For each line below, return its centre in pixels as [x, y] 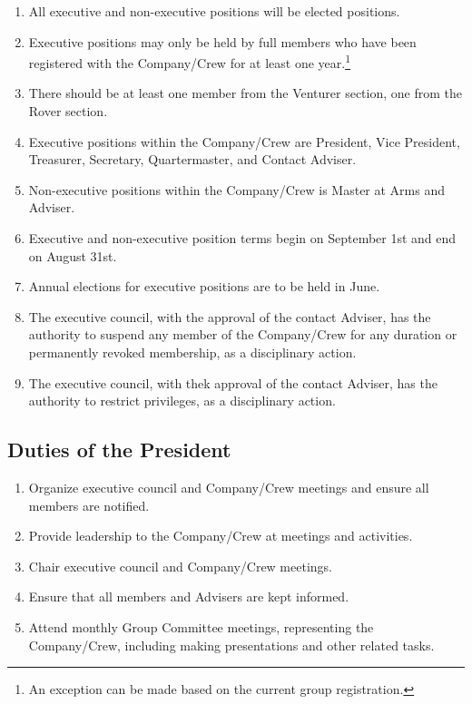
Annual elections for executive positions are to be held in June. [204, 286]
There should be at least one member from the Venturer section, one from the [245, 93]
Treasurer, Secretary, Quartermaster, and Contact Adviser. [192, 159]
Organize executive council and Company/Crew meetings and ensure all [229, 487]
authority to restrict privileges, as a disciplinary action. [182, 401]
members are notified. [89, 505]
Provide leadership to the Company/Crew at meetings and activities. [221, 536]
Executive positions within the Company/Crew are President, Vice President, [244, 141]
